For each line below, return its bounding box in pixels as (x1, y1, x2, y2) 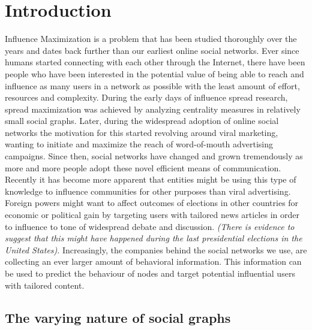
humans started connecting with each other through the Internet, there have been (5, 56, 305, 68)
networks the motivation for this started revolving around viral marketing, (5, 126, 278, 138)
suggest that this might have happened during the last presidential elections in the (5, 232, 302, 244)
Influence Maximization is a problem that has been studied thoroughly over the (5, 32, 297, 45)
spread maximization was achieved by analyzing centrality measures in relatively (5, 102, 301, 115)
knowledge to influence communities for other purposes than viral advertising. (5, 184, 291, 197)
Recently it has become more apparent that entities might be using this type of (5, 173, 296, 186)
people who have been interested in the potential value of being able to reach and (5, 67, 304, 80)
